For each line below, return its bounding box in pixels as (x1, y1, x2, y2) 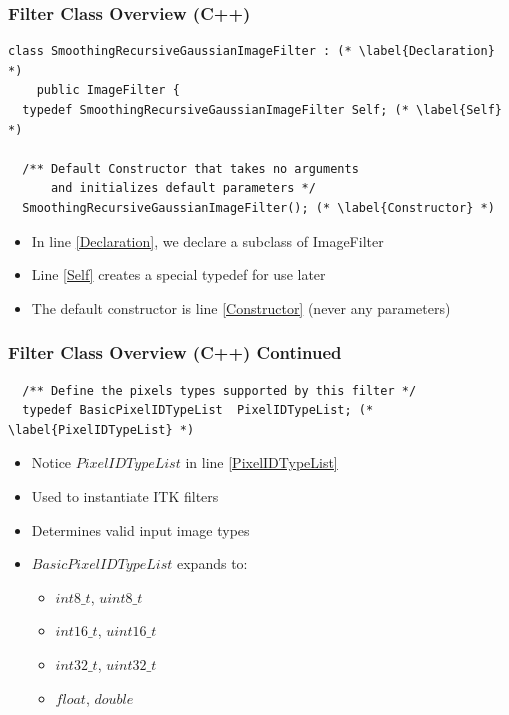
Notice (31, 452, 72, 473)
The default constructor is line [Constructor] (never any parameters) (31, 297, 451, 318)
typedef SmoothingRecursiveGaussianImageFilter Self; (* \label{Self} (22, 103, 502, 117)
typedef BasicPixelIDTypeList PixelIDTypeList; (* (22, 403, 374, 418)
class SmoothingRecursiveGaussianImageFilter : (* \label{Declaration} (8, 44, 495, 59)
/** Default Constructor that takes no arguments (22, 161, 359, 176)
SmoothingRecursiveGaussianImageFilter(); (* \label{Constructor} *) (22, 200, 495, 215)
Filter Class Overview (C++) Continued (8, 340, 342, 365)
